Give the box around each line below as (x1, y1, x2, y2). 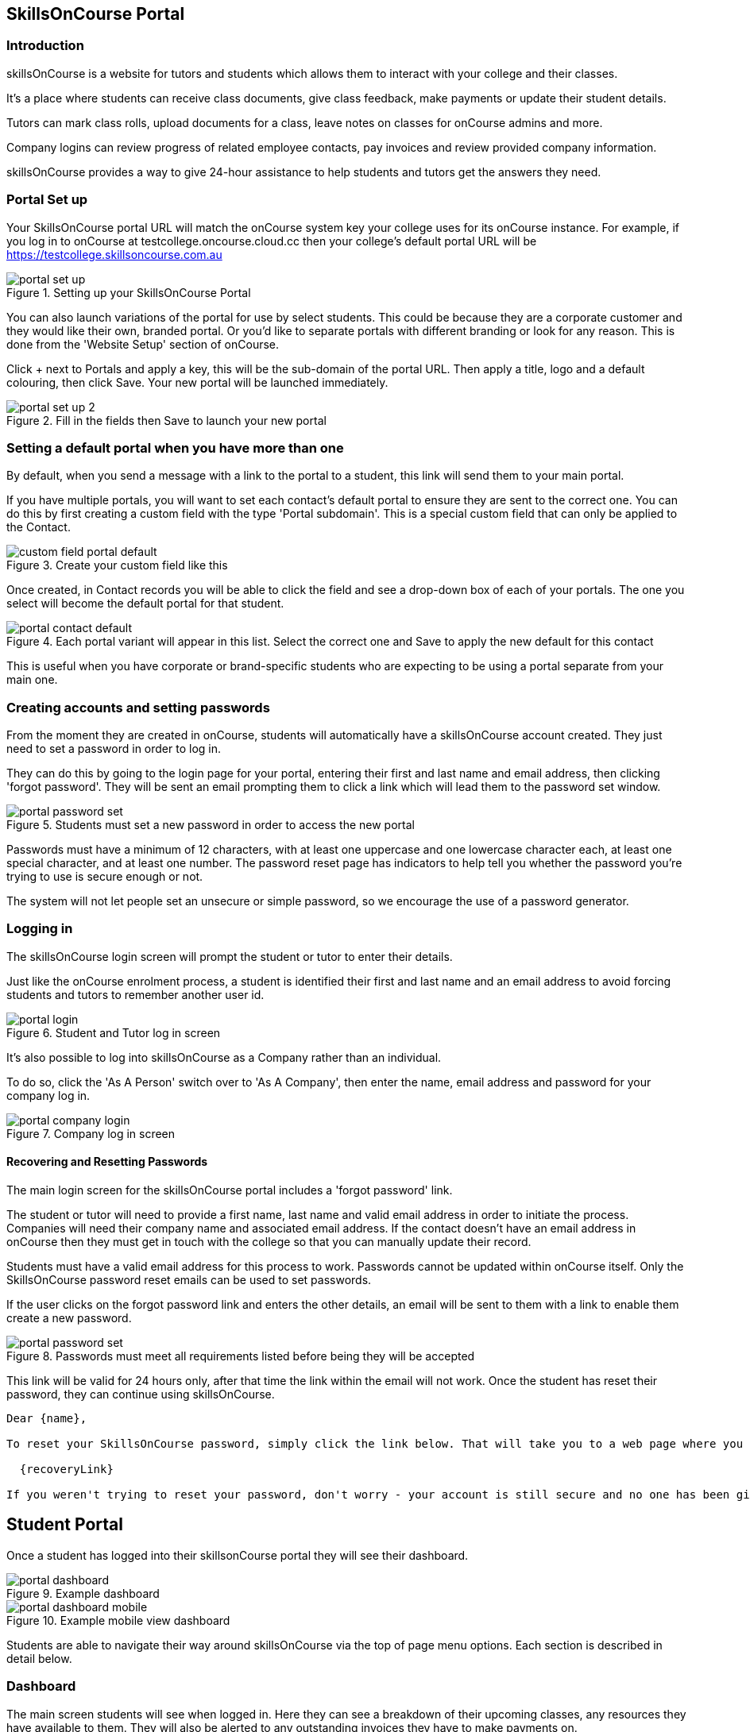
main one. (6, 673, 58, 687)
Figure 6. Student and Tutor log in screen (6, 1025, 221, 1040)
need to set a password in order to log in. (6, 742, 221, 756)
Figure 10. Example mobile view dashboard (6, 1613, 230, 1627)
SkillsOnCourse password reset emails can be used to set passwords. (6, 1273, 372, 1287)
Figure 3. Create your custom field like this (6, 558, 228, 573)
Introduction (6, 37, 84, 54)
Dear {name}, (6, 1412, 87, 1425)
